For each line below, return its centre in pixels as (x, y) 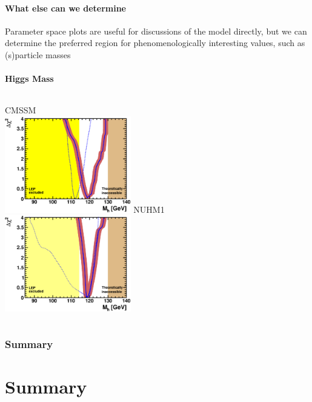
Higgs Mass (29, 79)
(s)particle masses (38, 54)
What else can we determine (65, 8)
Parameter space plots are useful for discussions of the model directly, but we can (156, 31)
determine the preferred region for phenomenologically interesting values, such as (155, 43)
